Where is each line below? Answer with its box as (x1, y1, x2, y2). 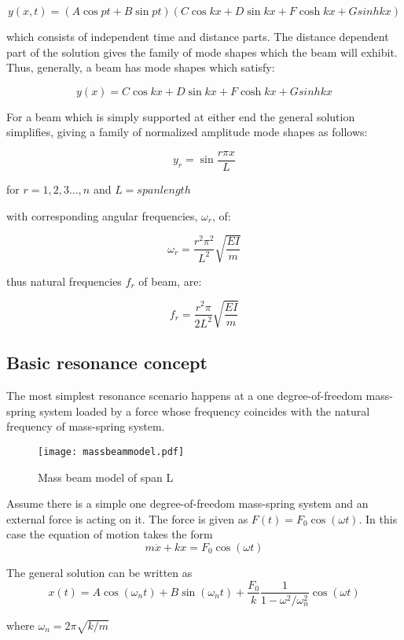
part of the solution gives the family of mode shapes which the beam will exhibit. (6, 43, 398, 60)
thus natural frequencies (6, 272, 122, 289)
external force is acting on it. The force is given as (6, 510, 248, 527)
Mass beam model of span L (38, 468, 174, 485)
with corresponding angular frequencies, (6, 207, 198, 224)
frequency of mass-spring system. (6, 418, 165, 435)
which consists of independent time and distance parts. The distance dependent (6, 28, 389, 44)
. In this (358, 510, 398, 527)
